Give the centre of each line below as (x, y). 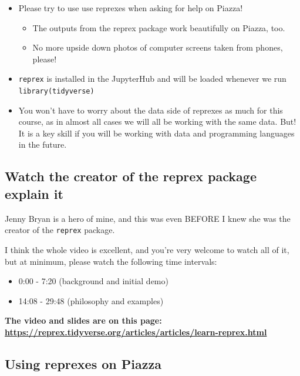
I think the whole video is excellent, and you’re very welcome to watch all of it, (147, 249)
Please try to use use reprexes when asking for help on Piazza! (131, 8)
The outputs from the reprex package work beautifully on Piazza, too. (159, 27)
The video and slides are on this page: (83, 320)
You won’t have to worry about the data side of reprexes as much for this (151, 110)
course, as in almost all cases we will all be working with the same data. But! (157, 122)
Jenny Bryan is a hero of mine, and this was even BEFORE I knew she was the (148, 218)
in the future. (43, 144)
